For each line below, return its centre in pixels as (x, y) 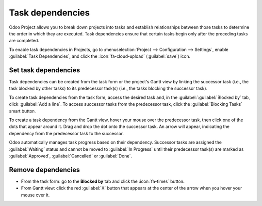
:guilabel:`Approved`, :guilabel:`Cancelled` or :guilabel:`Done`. (71, 156)
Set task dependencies (44, 70)
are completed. (24, 41)
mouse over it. (35, 195)
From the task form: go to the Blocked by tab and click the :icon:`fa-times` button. (103, 181)
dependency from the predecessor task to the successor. (66, 133)
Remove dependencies (44, 170)
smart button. (23, 111)
